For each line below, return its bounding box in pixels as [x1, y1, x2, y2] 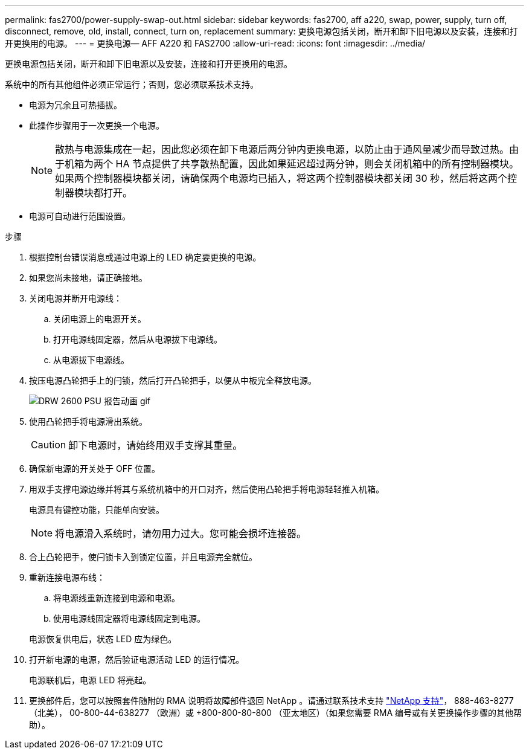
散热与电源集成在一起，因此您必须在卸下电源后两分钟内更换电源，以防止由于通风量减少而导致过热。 [55, 143, 510, 155]
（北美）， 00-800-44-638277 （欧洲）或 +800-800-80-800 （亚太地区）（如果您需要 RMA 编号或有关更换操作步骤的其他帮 [29, 707, 522, 718]
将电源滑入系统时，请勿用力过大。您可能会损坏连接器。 [55, 527, 307, 540]
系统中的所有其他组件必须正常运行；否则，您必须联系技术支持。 [5, 79, 258, 89]
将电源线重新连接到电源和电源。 [53, 593, 180, 603]
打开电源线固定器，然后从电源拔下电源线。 [53, 334, 222, 344]
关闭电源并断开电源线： [29, 293, 122, 303]
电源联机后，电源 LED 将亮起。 [29, 675, 152, 685]
